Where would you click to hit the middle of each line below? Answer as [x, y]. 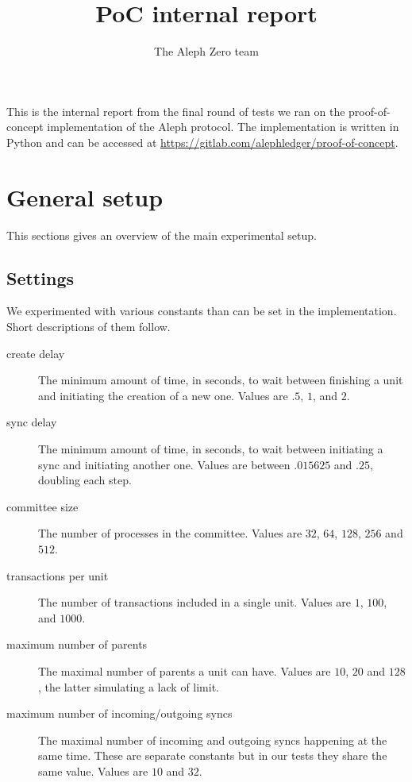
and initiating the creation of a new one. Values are [163, 395]
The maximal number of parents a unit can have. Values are [185, 670]
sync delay [32, 422]
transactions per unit [58, 575]
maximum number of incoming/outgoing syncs [119, 713]
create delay [36, 353]
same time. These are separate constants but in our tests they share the [213, 755]
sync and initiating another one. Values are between [164, 464]
